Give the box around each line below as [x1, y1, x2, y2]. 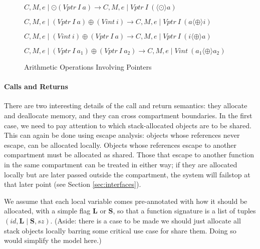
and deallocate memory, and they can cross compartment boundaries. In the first [4, 110, 252, 120]
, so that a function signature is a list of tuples [113, 205, 256, 216]
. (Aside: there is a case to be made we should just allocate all [50, 215, 241, 225]
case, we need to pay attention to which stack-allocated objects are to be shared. [4, 120, 251, 130]
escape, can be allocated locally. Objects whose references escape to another [4, 139, 237, 150]
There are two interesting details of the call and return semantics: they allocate [4, 100, 247, 111]
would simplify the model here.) [4, 235, 102, 245]
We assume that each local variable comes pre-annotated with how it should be [4, 195, 247, 206]
